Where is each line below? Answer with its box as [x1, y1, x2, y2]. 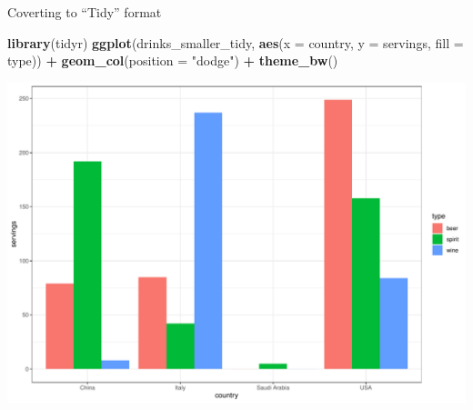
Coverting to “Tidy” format [7, 3, 162, 21]
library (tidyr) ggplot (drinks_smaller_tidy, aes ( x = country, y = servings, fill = [7, 33, 464, 52]
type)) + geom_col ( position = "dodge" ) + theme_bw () [7, 51, 338, 70]
